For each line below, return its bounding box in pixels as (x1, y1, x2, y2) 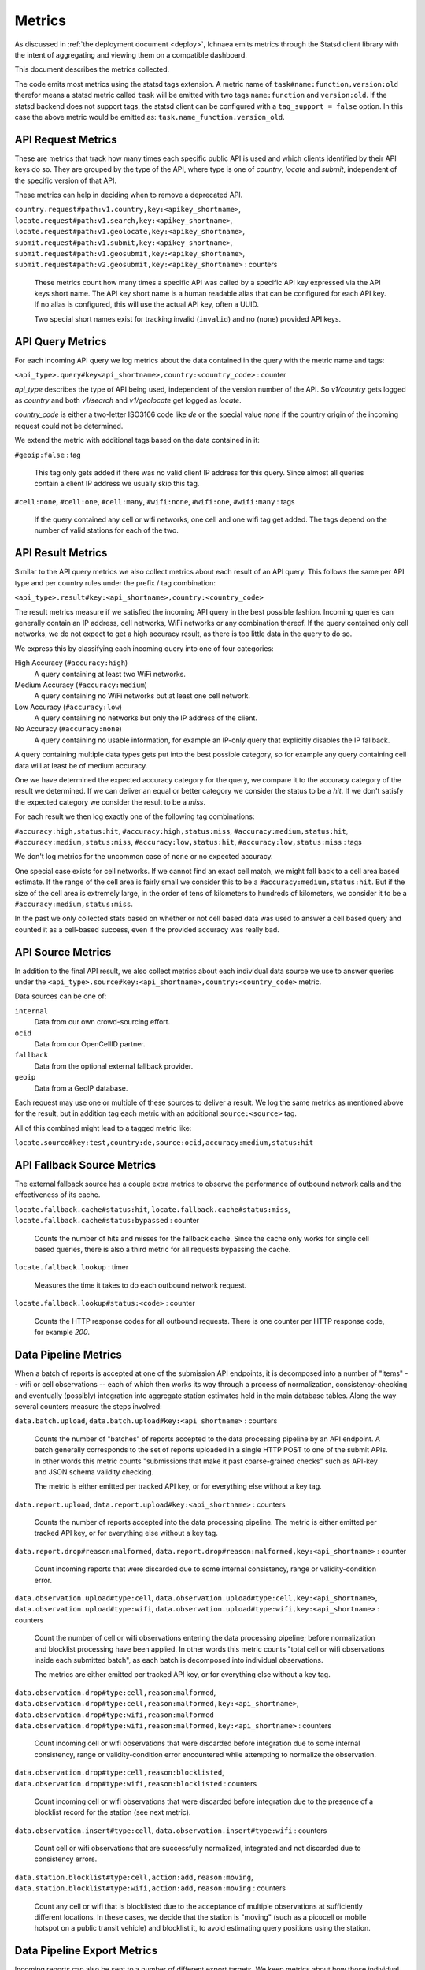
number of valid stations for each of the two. (34, 526, 179, 535)
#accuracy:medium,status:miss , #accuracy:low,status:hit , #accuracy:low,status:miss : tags (14, 837, 362, 846)
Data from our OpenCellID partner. (34, 1039, 146, 1048)
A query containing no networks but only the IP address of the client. (34, 713, 257, 723)
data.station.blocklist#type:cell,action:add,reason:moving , (14, 1872, 253, 1882)
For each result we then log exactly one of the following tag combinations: (14, 812, 255, 821)
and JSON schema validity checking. (34, 1466, 154, 1477)
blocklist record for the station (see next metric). (34, 1808, 191, 1817)
